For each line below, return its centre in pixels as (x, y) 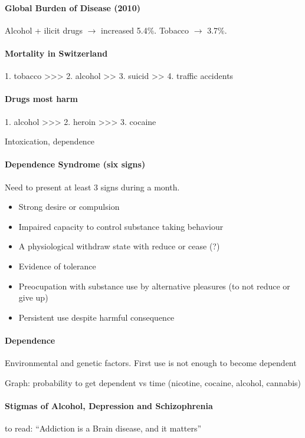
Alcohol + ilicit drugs (44, 30)
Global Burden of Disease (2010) (73, 7)
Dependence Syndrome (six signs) (75, 164)
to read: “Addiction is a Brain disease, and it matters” (103, 428)
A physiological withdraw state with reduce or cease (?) (119, 246)
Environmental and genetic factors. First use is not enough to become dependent (151, 363)
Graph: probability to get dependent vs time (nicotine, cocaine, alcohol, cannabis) (153, 382)
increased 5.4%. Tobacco (145, 30)
